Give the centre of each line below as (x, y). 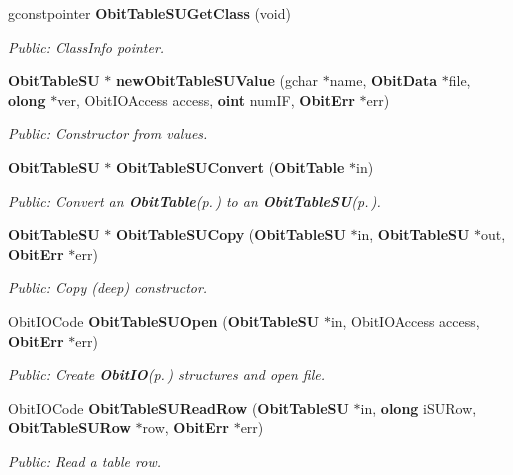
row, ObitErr (185, 427)
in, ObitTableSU (413, 234)
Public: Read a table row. (85, 460)
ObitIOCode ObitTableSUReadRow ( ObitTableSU (178, 407)
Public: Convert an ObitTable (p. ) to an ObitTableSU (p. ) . (194, 200)
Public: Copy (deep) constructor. (108, 287)
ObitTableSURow (69, 427)
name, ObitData (383, 80)
